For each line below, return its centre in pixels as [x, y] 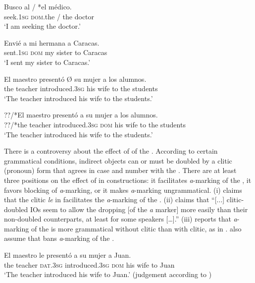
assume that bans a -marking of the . [59, 238]
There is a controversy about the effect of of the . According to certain [111, 151]
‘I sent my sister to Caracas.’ [47, 62]
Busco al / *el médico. [38, 6]
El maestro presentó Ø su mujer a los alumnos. [75, 79]
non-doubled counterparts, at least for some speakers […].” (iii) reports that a [121, 219]
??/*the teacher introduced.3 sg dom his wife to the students [95, 124]
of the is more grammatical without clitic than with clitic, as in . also [136, 228]
